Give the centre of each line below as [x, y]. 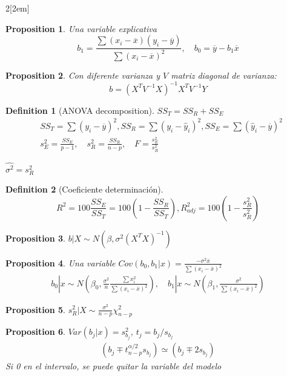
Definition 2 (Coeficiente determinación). [84, 189]
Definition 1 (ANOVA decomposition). [80, 110]
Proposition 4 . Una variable [61, 262]
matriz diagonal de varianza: [224, 75]
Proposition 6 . [35, 331]
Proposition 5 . [35, 309]
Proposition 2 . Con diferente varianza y [83, 75]
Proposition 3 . [35, 238]
